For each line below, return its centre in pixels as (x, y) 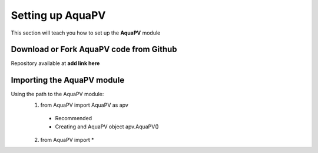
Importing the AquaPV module (68, 80)
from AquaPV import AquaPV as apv (85, 105)
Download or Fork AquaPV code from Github (94, 50)
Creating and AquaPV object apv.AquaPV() (107, 127)
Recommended (74, 118)
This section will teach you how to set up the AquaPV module (86, 33)
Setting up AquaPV (58, 15)
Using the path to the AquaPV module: (57, 94)
